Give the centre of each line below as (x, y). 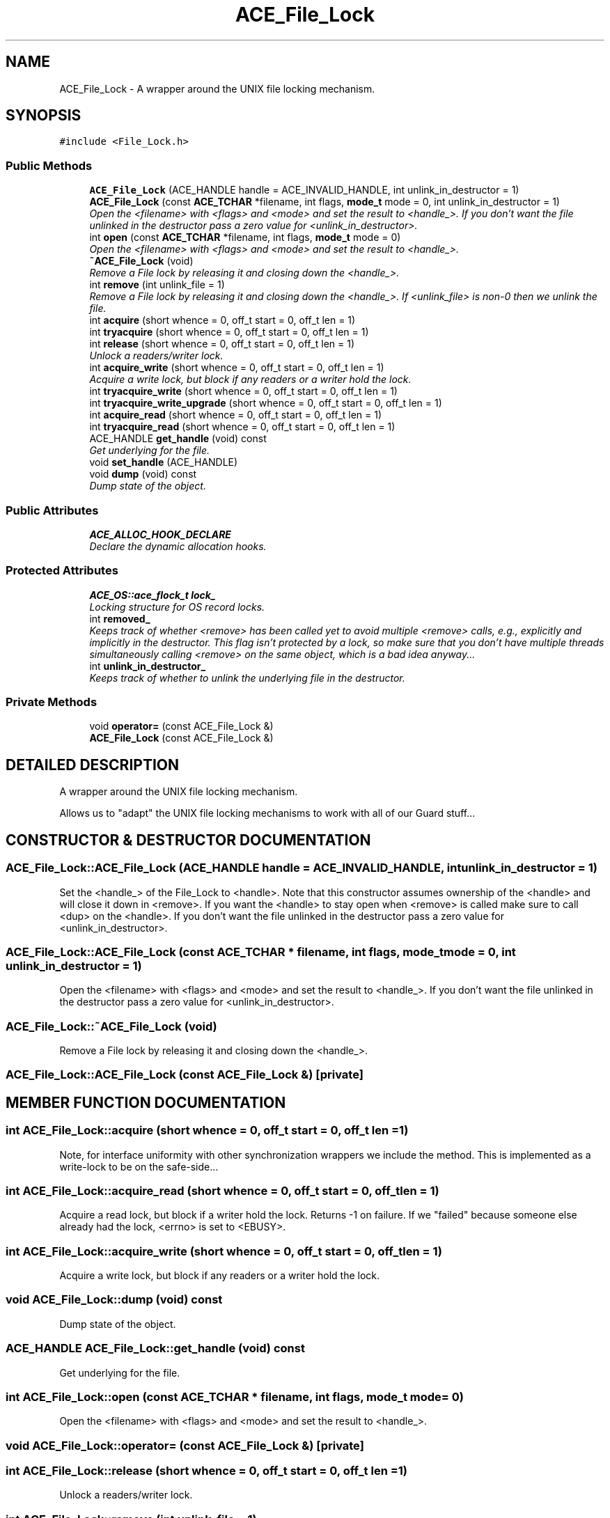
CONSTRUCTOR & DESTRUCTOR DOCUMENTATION (188, 840)
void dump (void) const (143, 474)
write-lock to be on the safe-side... (139, 1166)
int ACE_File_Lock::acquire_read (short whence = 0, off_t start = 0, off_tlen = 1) (222, 1190)
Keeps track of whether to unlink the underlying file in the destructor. (247, 678)
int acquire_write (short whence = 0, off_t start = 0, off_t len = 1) (237, 368)
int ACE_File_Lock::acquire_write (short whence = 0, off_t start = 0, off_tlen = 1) (224, 1251)
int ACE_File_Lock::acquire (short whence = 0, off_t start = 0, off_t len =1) (207, 1130)
